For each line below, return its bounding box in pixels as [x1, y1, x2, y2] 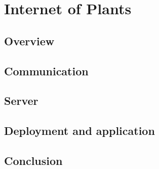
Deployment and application [4, 123, 155, 138]
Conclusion [4, 152, 63, 168]
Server [4, 93, 38, 108]
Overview [4, 33, 55, 48]
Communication [4, 63, 89, 78]
